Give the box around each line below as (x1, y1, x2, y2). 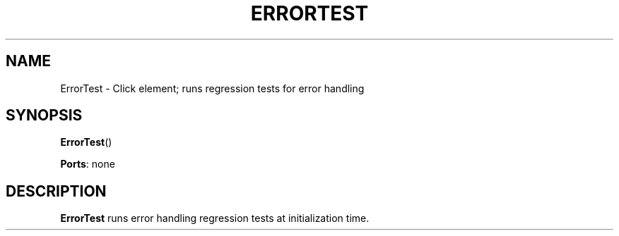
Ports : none (60, 158, 115, 170)
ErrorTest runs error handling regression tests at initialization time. (60, 212, 370, 225)
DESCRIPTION (6, 182, 107, 200)
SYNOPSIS (6, 106, 83, 125)
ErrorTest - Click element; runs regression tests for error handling (60, 82, 365, 94)
